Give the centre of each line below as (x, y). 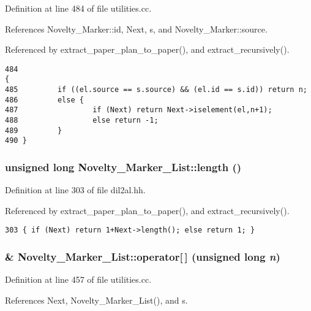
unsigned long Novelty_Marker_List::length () (123, 167)
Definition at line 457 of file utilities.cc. (78, 279)
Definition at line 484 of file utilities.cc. (78, 8)
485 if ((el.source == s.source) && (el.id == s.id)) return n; (156, 90)
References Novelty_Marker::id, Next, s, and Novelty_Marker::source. (136, 29)
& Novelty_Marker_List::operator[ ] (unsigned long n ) (143, 257)
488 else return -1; (82, 121)
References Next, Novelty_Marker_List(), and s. (96, 300)
